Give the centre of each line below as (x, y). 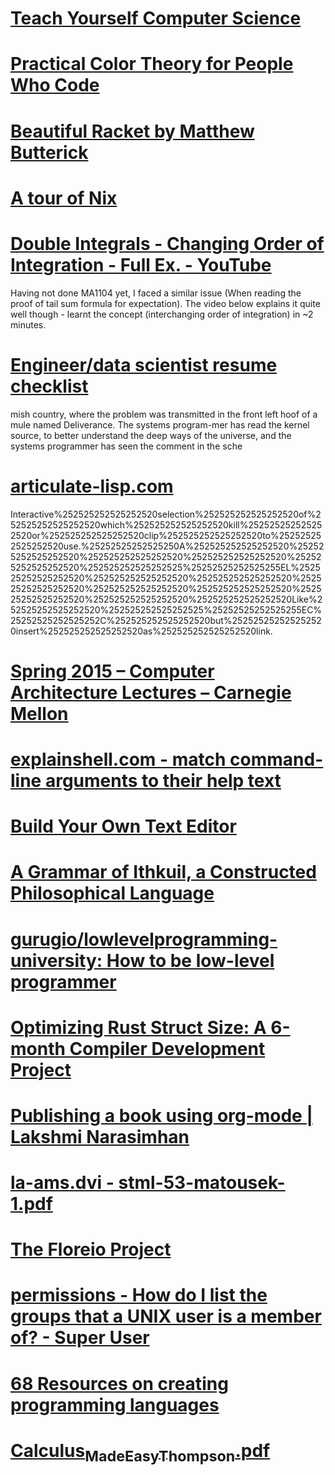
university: (56, 960)
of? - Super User (80, 1338)
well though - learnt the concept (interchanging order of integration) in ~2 (162, 314)
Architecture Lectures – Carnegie (151, 692)
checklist (49, 386)
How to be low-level (190, 960)
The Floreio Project (91, 1249)
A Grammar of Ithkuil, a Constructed (163, 872)
